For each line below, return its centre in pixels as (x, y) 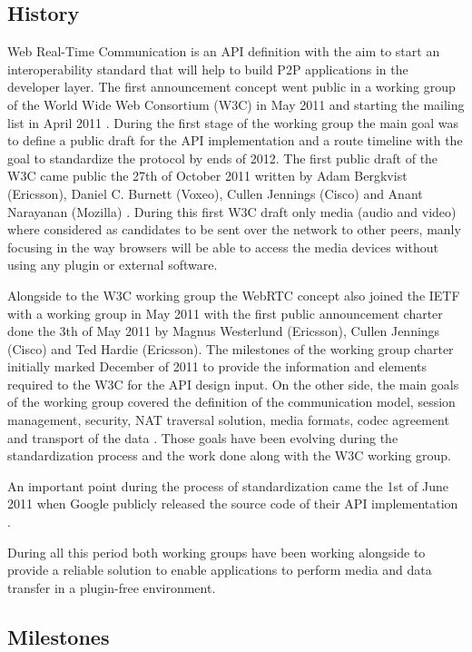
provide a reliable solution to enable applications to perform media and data (220, 570)
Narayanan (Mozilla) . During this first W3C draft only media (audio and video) (232, 211)
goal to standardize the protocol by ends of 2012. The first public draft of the (223, 158)
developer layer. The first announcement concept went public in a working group (231, 87)
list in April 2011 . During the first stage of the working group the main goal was (233, 122)
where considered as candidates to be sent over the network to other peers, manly (234, 229)
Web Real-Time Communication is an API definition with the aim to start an (224, 51)
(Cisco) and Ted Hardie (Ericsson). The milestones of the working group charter (231, 348)
